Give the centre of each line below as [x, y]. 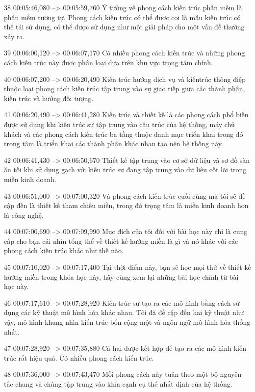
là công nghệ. [24, 215]
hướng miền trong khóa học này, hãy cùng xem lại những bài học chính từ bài [121, 276]
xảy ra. [14, 36]
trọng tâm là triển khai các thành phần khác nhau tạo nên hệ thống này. [114, 144]
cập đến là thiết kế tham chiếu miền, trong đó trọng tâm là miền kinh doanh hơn [126, 205]
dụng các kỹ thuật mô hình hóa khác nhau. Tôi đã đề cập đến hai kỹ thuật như [124, 312]
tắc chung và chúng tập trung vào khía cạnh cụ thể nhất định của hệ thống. [118, 384]
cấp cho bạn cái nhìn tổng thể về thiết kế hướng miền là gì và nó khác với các [121, 241]
